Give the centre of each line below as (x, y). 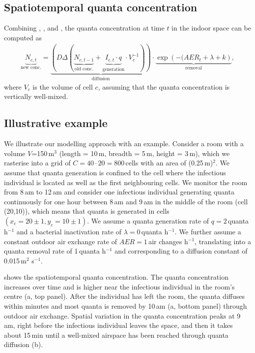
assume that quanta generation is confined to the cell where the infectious (115, 172)
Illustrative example (56, 123)
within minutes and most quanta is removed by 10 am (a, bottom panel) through (126, 306)
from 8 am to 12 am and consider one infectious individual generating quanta (119, 192)
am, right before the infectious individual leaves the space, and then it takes (118, 325)
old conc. (84, 69)
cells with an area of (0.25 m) (169, 163)
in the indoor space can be (212, 28)
